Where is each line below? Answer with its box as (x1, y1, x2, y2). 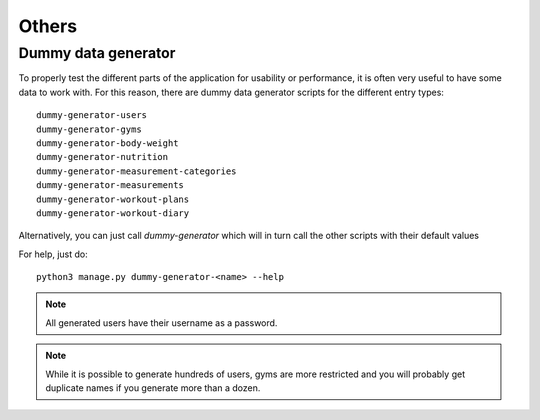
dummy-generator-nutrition (36, 151, 169, 163)
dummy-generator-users (36, 110, 148, 121)
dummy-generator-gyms (36, 123, 142, 135)
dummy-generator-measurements (36, 180, 185, 191)
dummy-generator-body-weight (36, 137, 179, 149)
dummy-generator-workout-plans (36, 193, 190, 205)
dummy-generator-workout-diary (36, 207, 190, 219)
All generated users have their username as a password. (45, 316, 278, 329)
